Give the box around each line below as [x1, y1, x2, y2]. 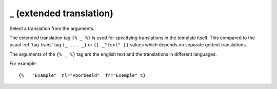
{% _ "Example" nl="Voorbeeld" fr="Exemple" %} [18, 72, 146, 78]
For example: [9, 61, 37, 67]
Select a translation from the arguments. [9, 25, 95, 32]
